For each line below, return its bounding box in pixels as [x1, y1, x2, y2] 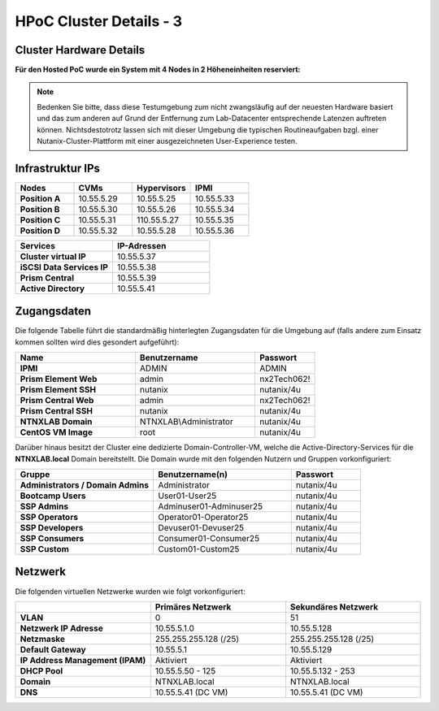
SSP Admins [20, 501, 69, 512]
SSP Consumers [20, 533, 85, 544]
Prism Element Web [20, 374, 98, 385]
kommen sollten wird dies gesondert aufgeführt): [15, 337, 180, 347]
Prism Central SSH [20, 405, 93, 417]
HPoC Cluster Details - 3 [15, 12, 183, 30]
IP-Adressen [116, 240, 167, 251]
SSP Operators [20, 512, 79, 522]
